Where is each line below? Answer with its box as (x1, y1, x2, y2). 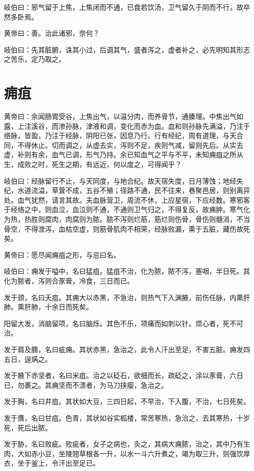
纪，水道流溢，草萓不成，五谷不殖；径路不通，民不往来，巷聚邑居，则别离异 (4, 185, 250, 195)
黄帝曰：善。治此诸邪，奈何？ (4, 28, 100, 38)
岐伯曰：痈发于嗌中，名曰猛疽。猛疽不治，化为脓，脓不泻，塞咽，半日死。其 (4, 266, 250, 276)
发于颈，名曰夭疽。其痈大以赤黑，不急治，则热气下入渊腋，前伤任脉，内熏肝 (4, 292, 250, 302)
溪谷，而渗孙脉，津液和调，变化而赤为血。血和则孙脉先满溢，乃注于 (31, 120, 250, 131)
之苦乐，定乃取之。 (4, 54, 65, 64)
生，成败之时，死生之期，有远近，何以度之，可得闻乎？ (4, 159, 182, 169)
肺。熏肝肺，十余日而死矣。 (4, 302, 93, 312)
